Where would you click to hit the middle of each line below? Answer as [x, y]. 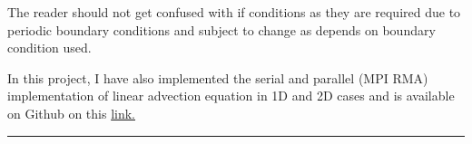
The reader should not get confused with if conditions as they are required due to [234, 12]
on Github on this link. [72, 113]
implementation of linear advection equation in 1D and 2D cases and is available [231, 96]
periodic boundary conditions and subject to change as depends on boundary [221, 29]
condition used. [49, 48]
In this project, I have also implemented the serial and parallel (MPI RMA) [218, 77]
